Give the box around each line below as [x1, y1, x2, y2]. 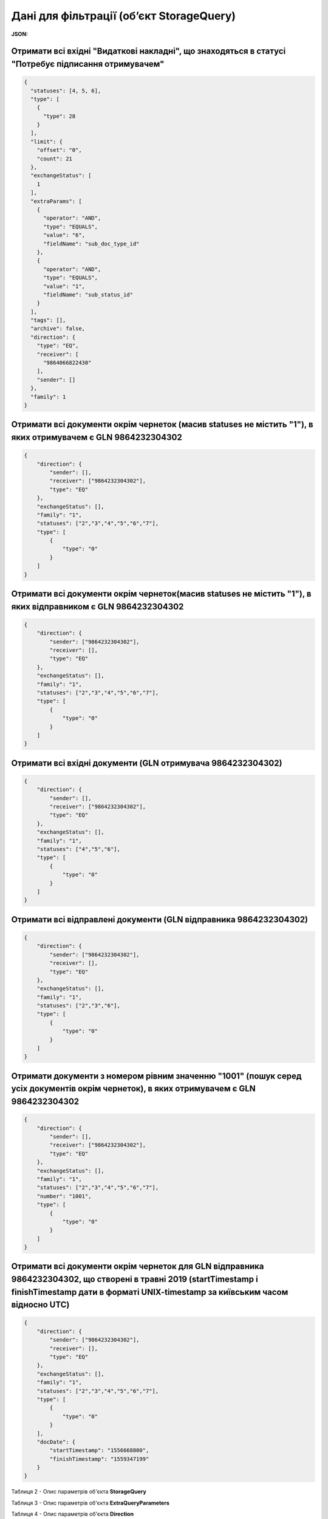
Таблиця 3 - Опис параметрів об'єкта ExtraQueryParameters [11, 1499, 170, 1506]
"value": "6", [43, 231, 85, 239]
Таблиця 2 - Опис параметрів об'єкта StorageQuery [11, 1488, 147, 1495]
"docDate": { [36, 1438, 76, 1445]
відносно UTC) [11, 1300, 70, 1310]
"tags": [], [30, 317, 66, 324]
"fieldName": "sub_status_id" [43, 291, 134, 298]
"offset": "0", [36, 146, 82, 154]
